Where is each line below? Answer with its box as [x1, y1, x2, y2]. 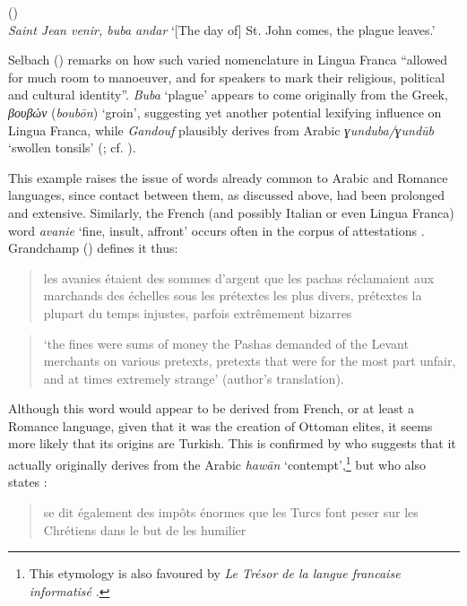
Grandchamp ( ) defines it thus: [8, 238, 178, 257]
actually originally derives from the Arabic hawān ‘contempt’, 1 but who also [8, 453, 426, 473]
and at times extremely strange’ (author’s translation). [43, 368, 344, 387]
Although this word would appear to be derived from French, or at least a [8, 399, 414, 418]
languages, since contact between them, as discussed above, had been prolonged [8, 186, 445, 204]
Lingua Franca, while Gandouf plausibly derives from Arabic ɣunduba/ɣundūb [8, 120, 435, 139]
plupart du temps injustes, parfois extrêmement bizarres [43, 303, 352, 322]
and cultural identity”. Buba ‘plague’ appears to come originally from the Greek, [8, 85, 448, 104]
